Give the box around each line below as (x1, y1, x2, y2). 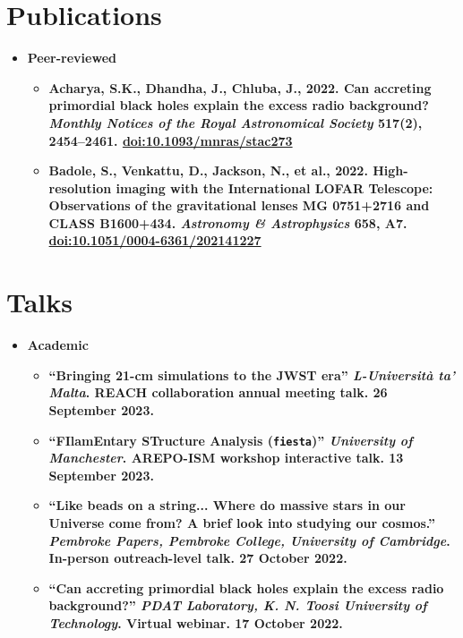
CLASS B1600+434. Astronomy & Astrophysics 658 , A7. (48, 213, 407, 232)
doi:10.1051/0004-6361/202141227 (48, 231, 262, 250)
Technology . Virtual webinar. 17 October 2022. (48, 613, 343, 632)
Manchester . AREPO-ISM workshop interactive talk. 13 (48, 448, 404, 467)
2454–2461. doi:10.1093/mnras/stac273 (48, 131, 293, 149)
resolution (48, 178, 112, 197)
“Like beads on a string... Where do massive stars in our (48, 496, 406, 515)
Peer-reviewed (27, 48, 116, 67)
